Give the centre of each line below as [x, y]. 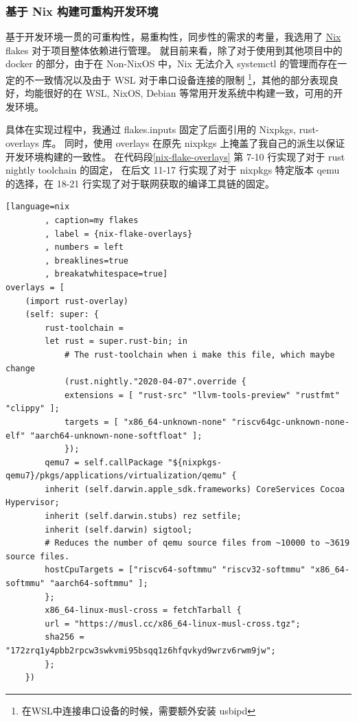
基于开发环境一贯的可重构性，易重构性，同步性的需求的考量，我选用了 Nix [173, 37]
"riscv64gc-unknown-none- [291, 422]
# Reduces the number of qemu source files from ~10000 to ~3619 [197, 543]
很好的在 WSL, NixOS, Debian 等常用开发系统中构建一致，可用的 [188, 93]
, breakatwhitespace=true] [106, 274]
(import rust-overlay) [77, 301]
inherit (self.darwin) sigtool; [119, 529]
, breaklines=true [87, 260]
